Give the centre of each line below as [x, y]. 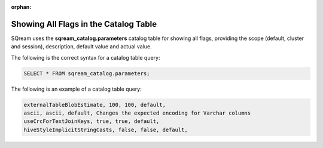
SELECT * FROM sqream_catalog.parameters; [87, 73]
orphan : [21, 7]
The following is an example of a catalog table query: [76, 89]
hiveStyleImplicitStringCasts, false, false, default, [106, 129]
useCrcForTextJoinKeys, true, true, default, [92, 121]
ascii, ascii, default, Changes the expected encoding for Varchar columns [137, 113]
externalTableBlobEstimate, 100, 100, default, [95, 105]
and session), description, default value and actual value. [81, 47]
